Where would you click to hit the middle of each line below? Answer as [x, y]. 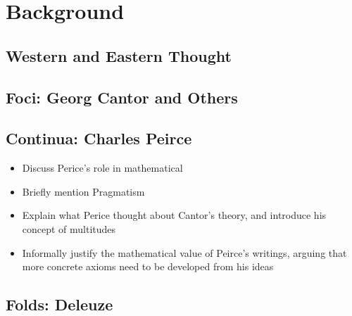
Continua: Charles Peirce [99, 138]
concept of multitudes [69, 228]
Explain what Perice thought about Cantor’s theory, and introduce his [174, 215]
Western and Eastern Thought [119, 55]
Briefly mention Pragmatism [83, 191]
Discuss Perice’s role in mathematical [102, 168]
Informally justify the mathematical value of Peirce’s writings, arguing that [184, 252]
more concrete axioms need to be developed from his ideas [148, 266]
